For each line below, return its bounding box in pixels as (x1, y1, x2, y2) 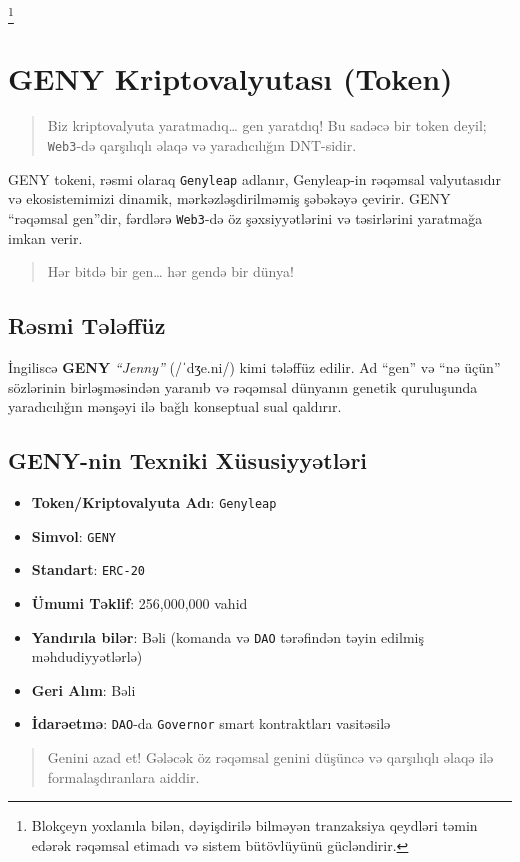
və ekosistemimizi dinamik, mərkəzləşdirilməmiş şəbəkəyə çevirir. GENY (8, 188, 451, 209)
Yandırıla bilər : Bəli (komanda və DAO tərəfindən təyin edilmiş (31, 626, 424, 647)
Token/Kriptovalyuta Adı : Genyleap (31, 491, 277, 512)
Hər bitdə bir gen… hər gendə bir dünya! (47, 261, 294, 282)
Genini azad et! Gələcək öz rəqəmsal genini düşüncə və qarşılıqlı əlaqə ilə (47, 747, 494, 768)
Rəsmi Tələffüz (8, 310, 166, 341)
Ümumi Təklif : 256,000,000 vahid (31, 592, 248, 613)
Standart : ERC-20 (31, 559, 145, 580)
